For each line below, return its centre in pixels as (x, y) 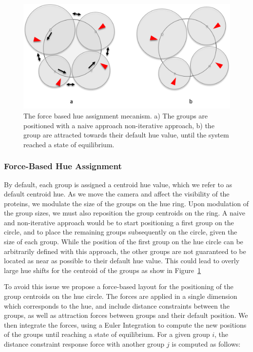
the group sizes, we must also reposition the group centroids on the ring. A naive (125, 213)
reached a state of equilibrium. (69, 144)
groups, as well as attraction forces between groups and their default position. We (126, 315)
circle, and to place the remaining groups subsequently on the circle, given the (121, 232)
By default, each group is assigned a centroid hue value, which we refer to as (118, 184)
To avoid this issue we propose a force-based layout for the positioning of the (119, 286)
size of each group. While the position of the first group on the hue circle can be (124, 242)
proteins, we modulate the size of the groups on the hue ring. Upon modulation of (126, 203)
